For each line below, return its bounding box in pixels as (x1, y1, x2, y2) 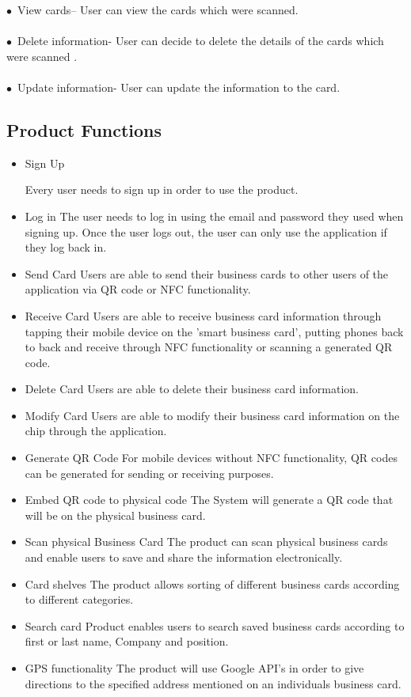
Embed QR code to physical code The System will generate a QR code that (25, 491, 394, 508)
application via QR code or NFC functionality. (25, 281, 251, 297)
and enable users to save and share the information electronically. (25, 549, 343, 566)
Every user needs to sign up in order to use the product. (25, 181, 299, 198)
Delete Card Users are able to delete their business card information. (25, 381, 359, 397)
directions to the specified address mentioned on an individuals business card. (25, 675, 401, 691)
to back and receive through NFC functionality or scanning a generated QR (25, 339, 393, 355)
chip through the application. (25, 422, 167, 439)
